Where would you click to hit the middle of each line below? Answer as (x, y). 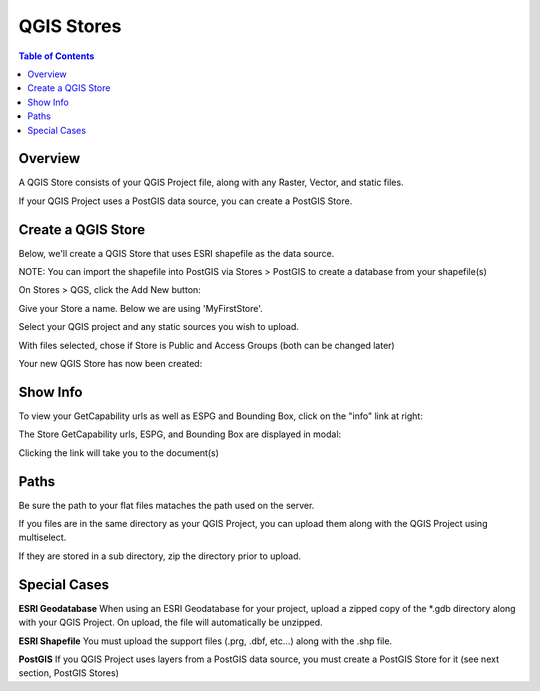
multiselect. (42, 537)
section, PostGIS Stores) (69, 673)
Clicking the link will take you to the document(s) (119, 452)
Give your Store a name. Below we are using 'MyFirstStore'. (141, 308)
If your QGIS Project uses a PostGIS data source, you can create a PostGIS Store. (185, 201)
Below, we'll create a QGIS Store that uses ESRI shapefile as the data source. (176, 253)
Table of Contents (56, 56)
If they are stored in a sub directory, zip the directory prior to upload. (160, 556)
